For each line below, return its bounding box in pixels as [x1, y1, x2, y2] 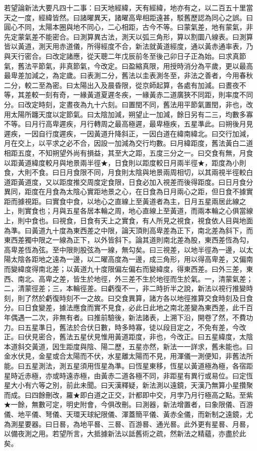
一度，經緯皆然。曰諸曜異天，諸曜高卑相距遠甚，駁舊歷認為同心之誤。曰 [17, 12, 253, 22]
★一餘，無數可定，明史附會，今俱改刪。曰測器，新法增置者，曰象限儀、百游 [4, 399, 253, 410]
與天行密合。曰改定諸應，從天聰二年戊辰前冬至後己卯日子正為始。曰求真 [4, 50, 239, 61]
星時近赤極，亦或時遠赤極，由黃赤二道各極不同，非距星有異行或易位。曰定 [4, 370, 246, 380]
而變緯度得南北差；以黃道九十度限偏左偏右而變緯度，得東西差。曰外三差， [4, 264, 246, 274]
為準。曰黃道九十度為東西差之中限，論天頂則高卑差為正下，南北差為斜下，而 [4, 225, 253, 235]
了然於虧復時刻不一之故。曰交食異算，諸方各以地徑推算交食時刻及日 [24, 292, 246, 303]
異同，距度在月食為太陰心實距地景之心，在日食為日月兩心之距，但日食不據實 [4, 186, 253, 197]
